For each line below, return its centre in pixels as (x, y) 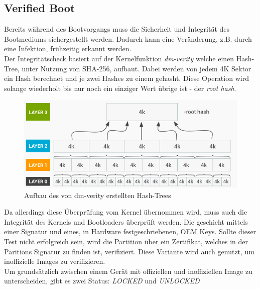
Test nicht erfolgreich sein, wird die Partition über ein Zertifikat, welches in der (126, 241)
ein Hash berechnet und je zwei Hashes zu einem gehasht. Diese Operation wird (126, 78)
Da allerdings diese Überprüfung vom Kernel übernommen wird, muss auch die (126, 212)
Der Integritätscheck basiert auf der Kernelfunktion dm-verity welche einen (119, 58)
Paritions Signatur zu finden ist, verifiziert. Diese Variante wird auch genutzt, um (129, 251)
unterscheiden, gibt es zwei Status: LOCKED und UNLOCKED (102, 281)
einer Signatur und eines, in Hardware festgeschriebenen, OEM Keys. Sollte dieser (130, 231)
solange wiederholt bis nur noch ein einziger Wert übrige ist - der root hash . (120, 88)
